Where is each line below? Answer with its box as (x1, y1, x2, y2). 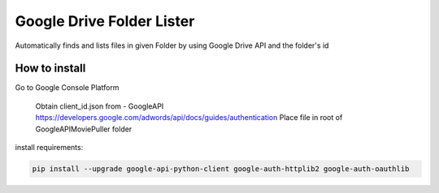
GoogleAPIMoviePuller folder (35, 124, 133, 134)
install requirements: (15, 143, 84, 152)
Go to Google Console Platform (15, 83, 120, 92)
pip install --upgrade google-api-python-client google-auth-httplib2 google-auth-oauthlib (32, 165, 410, 174)
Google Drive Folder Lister (15, 12, 195, 30)
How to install (15, 62, 86, 75)
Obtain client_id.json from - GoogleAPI (35, 101, 164, 111)
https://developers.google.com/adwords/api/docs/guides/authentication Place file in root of (35, 113, 343, 122)
